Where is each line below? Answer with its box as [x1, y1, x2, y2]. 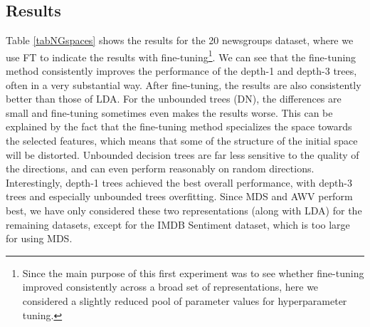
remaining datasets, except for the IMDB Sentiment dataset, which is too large [6, 217, 350, 232]
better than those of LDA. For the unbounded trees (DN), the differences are [6, 91, 342, 106]
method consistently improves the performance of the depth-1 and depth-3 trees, [6, 63, 357, 78]
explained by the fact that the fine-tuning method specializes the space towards [6, 119, 352, 134]
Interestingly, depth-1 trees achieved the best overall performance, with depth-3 [6, 175, 352, 190]
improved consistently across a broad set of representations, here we [22, 279, 319, 294]
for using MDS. [6, 231, 73, 246]
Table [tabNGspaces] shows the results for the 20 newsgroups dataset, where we [6, 33, 354, 48]
